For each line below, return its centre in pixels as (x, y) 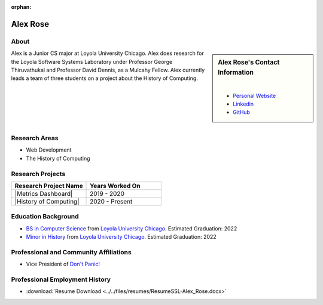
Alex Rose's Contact (249, 63)
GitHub (242, 112)
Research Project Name (49, 186)
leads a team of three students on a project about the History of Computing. (105, 78)
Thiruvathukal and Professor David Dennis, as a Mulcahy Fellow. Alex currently (108, 70)
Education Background (45, 217)
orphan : (21, 7)
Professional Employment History (61, 279)
